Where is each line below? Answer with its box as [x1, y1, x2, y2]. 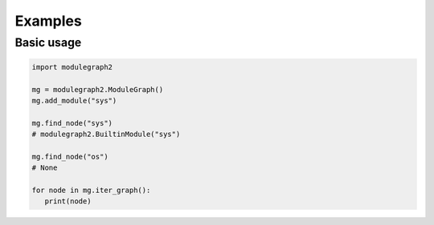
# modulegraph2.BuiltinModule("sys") [31, 130, 181, 139]
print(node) [44, 197, 92, 206]
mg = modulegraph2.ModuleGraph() [31, 85, 164, 94]
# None [31, 163, 58, 172]
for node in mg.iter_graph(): [31, 186, 151, 195]
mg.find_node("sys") [31, 119, 113, 127]
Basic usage [14, 35, 82, 50]
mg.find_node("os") [31, 152, 108, 161]
